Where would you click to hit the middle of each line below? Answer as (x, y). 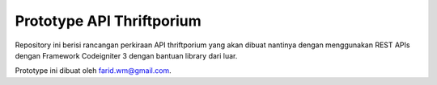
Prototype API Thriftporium (108, 21)
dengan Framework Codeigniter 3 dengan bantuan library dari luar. (126, 55)
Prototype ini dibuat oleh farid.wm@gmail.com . (93, 71)
